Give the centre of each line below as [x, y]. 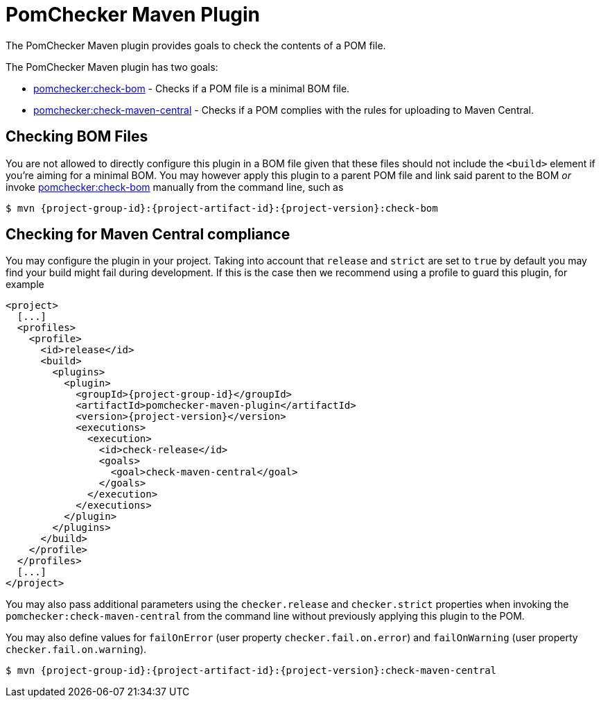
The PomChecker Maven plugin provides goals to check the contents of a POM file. [196, 45]
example [25, 285]
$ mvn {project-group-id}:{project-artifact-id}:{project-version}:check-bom [222, 208]
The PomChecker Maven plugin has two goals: [112, 67]
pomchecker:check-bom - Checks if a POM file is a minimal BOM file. [192, 88]
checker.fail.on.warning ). [76, 650]
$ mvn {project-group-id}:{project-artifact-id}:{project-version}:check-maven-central [251, 671]
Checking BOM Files [77, 137]
